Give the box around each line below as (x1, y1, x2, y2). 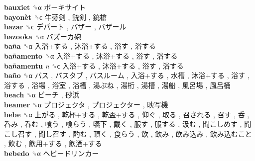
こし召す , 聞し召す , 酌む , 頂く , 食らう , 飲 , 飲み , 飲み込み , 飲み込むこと (4, 128, 252, 139)
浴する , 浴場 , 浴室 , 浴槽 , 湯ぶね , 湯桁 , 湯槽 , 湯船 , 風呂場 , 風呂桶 (4, 80, 231, 90)
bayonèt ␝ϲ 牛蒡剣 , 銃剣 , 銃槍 (4, 11, 107, 22)
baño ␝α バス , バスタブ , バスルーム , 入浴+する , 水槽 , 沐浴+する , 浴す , (4, 70, 250, 80)
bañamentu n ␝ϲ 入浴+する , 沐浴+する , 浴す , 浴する (4, 60, 184, 71)
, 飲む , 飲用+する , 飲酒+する (4, 138, 102, 149)
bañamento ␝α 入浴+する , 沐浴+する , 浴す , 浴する (4, 50, 178, 61)
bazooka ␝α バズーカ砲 (4, 31, 81, 41)
